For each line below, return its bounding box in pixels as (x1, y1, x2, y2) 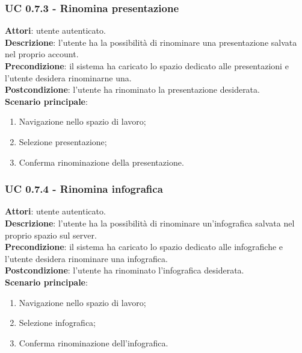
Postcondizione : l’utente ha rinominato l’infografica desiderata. (5, 264, 244, 276)
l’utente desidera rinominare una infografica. (5, 252, 168, 264)
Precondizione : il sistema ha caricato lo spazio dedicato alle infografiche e (5, 240, 283, 253)
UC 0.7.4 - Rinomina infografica (5, 181, 163, 196)
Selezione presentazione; (19, 135, 107, 148)
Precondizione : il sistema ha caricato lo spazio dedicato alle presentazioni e (5, 60, 289, 72)
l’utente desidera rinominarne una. (5, 71, 132, 84)
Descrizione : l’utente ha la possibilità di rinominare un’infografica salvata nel (5, 216, 295, 229)
